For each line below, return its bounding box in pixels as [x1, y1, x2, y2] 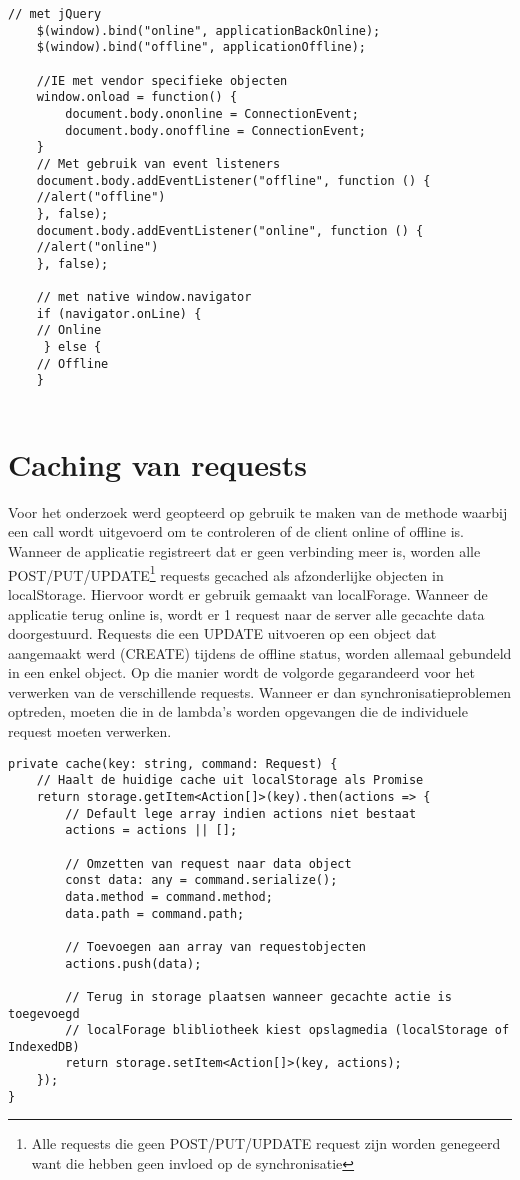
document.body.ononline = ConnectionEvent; [65, 106, 359, 121]
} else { [43, 340, 102, 355]
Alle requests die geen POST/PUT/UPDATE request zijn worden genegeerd [31, 1133, 501, 1154]
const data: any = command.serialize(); [65, 873, 338, 888]
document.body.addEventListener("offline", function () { [36, 173, 431, 188]
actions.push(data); [65, 956, 202, 971]
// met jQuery [8, 7, 102, 21]
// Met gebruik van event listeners [36, 156, 281, 171]
